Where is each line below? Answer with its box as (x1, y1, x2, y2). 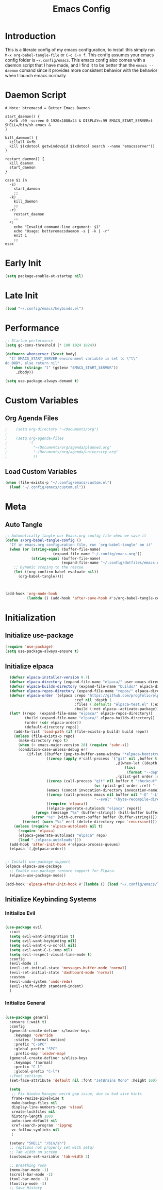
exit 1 (14, 233, 27, 238)
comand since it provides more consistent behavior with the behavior (19, 67, 158, 73)
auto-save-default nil (11, 1119, 57, 1124)
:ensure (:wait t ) (9, 1019, 47, 1025)
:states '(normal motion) (14, 1038, 66, 1042)
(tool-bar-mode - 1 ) (9, 1176, 49, 1181)
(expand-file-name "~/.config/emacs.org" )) (52, 551, 142, 556)
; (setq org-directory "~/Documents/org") (5, 427, 98, 432)
